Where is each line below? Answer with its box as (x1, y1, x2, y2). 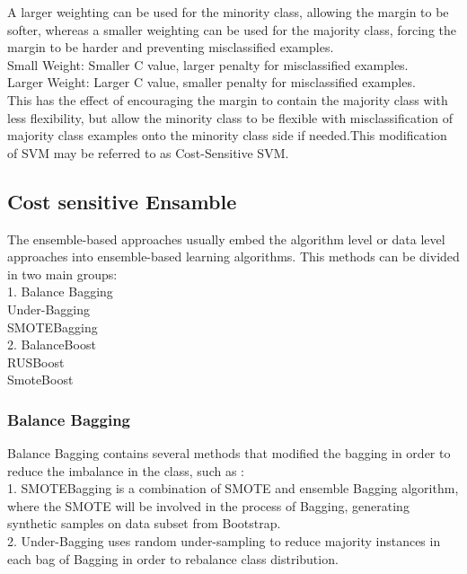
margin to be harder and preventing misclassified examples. (7, 38, 334, 57)
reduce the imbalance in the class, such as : (7, 461, 244, 480)
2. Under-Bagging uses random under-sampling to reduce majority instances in (7, 532, 441, 551)
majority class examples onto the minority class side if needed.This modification (7, 126, 447, 145)
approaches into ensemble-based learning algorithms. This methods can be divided (7, 247, 460, 266)
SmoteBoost (7, 370, 74, 389)
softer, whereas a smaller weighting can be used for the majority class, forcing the (7, 20, 456, 39)
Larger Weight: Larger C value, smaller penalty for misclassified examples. (7, 73, 416, 92)
